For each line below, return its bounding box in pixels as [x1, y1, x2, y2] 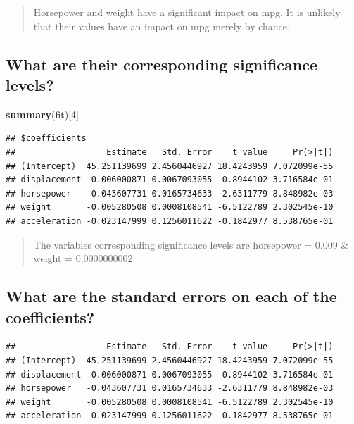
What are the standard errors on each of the [6, 285, 337, 307]
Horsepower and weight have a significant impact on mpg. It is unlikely [33, 5, 341, 19]
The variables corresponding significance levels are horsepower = [33, 237, 312, 251]
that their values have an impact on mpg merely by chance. [33, 18, 290, 33]
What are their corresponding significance [6, 53, 318, 75]
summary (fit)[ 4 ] [6, 106, 80, 121]
